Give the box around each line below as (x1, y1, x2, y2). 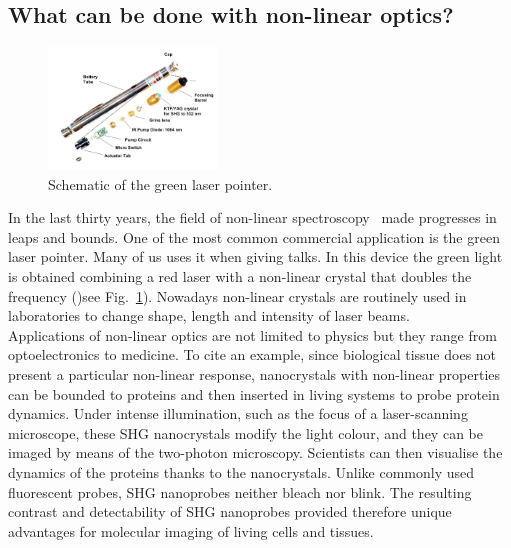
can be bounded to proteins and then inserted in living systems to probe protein (8, 383, 500, 404)
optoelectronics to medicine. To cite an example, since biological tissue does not (8, 344, 497, 365)
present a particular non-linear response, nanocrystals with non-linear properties (8, 364, 501, 385)
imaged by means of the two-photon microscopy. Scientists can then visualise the (8, 442, 503, 463)
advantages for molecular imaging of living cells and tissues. (8, 520, 374, 541)
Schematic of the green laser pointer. (48, 173, 273, 194)
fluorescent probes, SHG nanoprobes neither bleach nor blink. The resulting (8, 481, 472, 502)
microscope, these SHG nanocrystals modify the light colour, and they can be (8, 422, 483, 443)
